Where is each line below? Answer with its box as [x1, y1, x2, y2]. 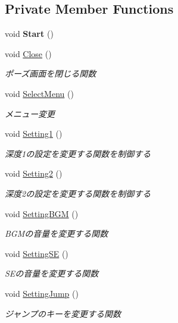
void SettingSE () [5, 247, 68, 259]
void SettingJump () [5, 287, 79, 299]
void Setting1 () [5, 127, 63, 140]
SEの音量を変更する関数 [5, 267, 99, 280]
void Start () [5, 27, 54, 40]
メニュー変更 [5, 107, 55, 120]
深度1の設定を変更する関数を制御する [5, 147, 151, 159]
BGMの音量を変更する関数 [5, 227, 108, 240]
